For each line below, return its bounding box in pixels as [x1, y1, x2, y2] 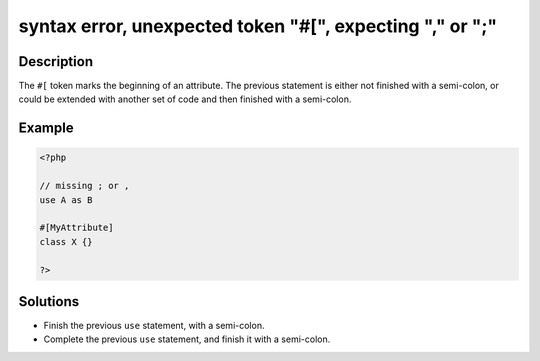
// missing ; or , [39, 180, 130, 192]
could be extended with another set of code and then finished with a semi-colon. [18, 93, 352, 105]
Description [18, 53, 94, 70]
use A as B [39, 194, 93, 205]
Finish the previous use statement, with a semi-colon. [43, 320, 265, 332]
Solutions [18, 293, 80, 310]
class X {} [39, 236, 93, 247]
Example [18, 120, 74, 137]
